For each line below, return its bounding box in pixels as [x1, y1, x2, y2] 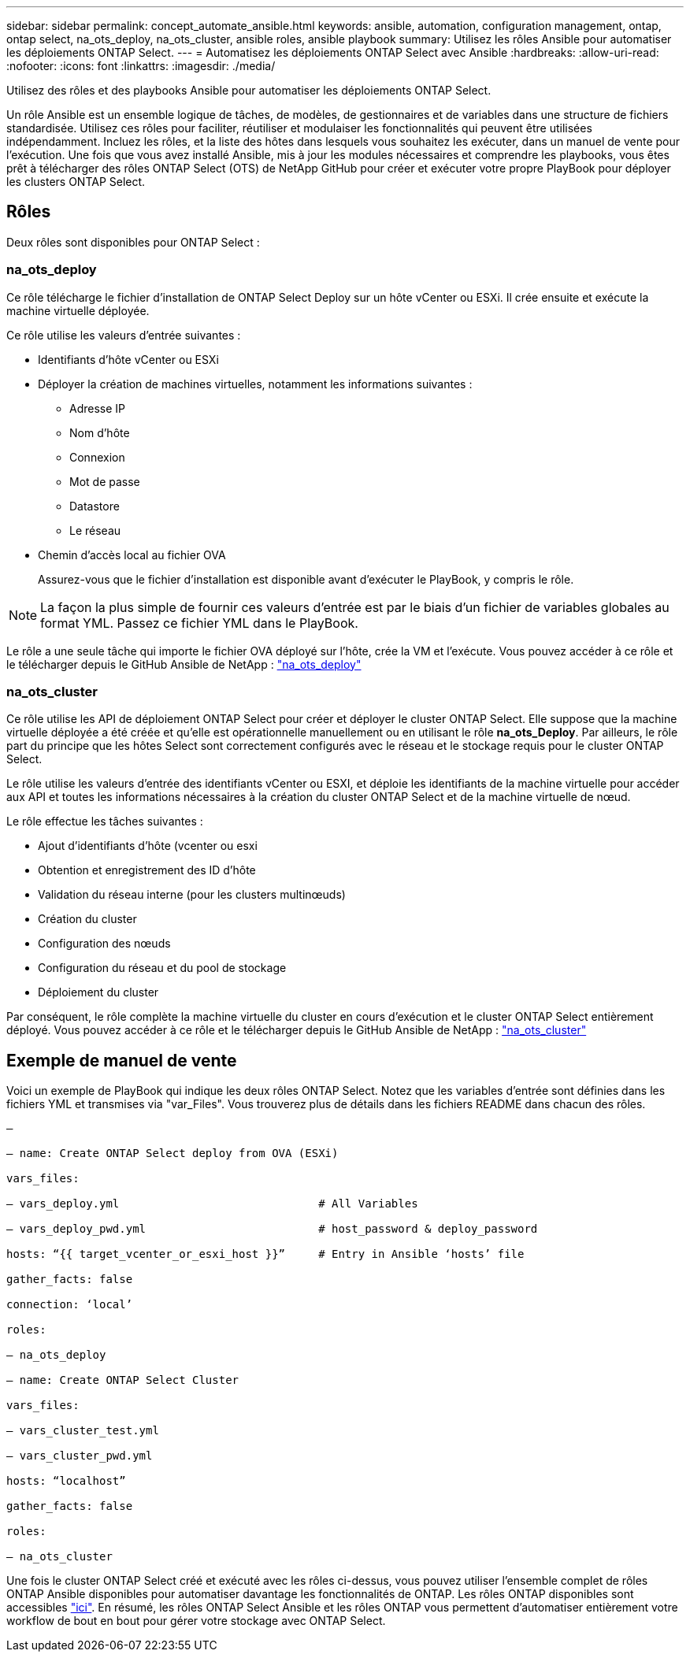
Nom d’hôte [69, 425, 130, 440]
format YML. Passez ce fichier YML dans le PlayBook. [40, 614, 358, 631]
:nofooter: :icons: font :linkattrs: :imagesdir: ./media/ [6, 59, 276, 72]
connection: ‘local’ [6, 1298, 133, 1311]
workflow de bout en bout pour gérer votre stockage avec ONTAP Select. [6, 1614, 386, 1628]
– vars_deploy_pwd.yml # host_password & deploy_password [6, 1222, 538, 1236]
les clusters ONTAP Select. [6, 175, 146, 188]
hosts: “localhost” [6, 1474, 126, 1488]
